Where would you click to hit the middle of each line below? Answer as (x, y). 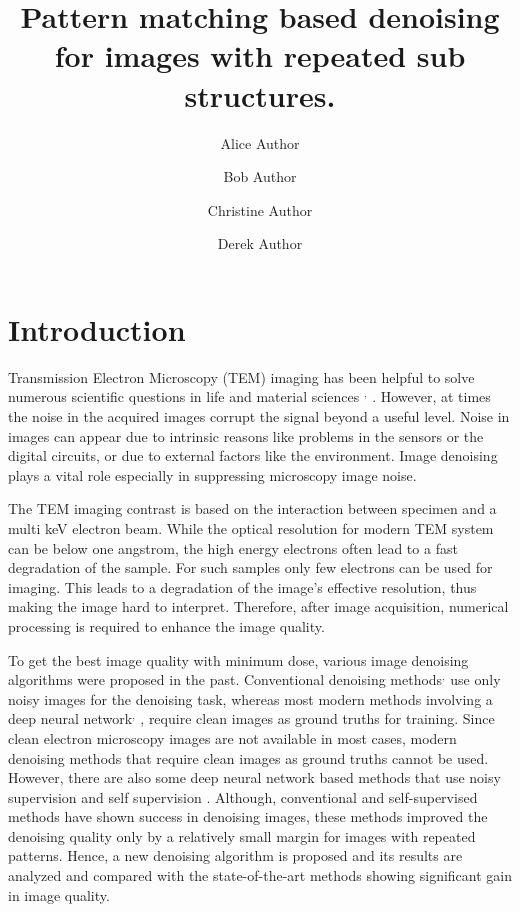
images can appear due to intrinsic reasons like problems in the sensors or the (246, 435)
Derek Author (260, 243)
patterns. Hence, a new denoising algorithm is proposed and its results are (235, 855)
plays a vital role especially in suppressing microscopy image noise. (212, 474)
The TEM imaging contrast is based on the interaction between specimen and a (252, 508)
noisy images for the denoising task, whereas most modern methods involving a (250, 698)
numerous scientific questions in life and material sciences (184, 396)
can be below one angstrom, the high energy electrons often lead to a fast (233, 547)
